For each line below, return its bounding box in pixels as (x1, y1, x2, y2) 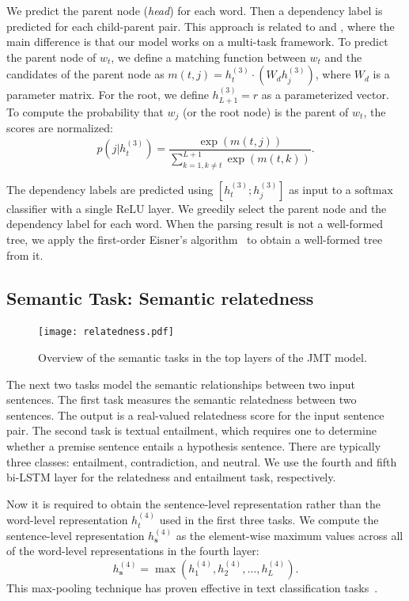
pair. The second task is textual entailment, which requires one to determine (6, 422, 377, 439)
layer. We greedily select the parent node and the (148, 200, 387, 216)
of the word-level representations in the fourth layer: (6, 542, 259, 559)
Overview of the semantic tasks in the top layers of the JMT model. (38, 349, 367, 366)
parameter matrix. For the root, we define (6, 86, 209, 103)
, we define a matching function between (111, 48, 306, 65)
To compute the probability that (6, 103, 164, 120)
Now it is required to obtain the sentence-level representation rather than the (6, 495, 381, 512)
